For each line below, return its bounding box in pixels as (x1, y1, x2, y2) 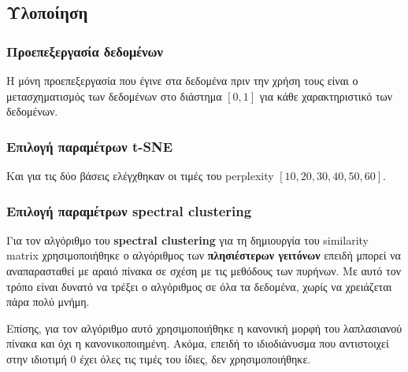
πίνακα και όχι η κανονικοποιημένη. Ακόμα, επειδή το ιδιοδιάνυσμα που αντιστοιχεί (6, 335, 389, 352)
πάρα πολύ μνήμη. (6, 293, 90, 310)
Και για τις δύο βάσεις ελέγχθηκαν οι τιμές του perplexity (6, 168, 274, 183)
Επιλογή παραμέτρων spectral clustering (6, 201, 252, 220)
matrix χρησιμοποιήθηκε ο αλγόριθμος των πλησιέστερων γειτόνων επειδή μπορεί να (6, 247, 401, 263)
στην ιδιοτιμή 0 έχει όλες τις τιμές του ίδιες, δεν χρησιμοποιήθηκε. (6, 350, 311, 366)
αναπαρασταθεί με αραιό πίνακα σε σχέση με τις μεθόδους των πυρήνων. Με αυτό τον (6, 263, 401, 278)
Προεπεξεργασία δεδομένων (6, 41, 163, 61)
